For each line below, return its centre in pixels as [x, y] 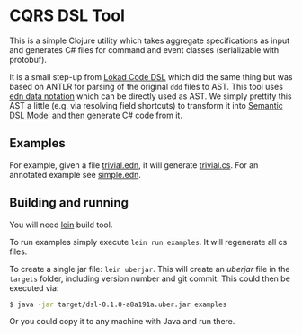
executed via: [34, 287]
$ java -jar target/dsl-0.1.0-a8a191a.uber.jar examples [118, 304]
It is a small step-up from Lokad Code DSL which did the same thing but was [151, 76]
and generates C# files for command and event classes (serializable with [144, 49]
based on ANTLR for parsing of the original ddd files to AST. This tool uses [146, 86]
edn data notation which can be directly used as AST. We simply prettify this [151, 96]
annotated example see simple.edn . [75, 174]
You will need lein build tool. [61, 225]
